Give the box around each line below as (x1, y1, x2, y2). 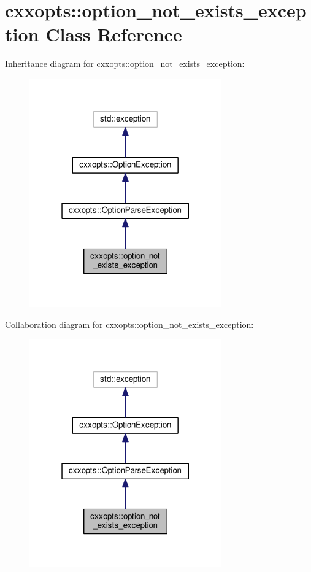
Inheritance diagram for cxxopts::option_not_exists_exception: (5, 57, 245, 70)
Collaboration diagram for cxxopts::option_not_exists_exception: (5, 317, 254, 330)
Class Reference (45, 21, 182, 47)
